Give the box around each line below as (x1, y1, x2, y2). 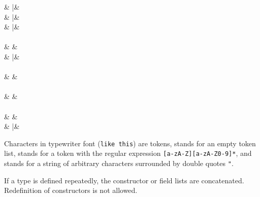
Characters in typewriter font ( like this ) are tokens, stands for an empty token (4, 138, 256, 148)
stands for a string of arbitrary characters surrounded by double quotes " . (4, 158, 234, 169)
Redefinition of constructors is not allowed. (4, 185, 138, 195)
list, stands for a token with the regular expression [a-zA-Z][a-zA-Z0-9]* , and (4, 148, 252, 158)
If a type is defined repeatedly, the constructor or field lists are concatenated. (4, 175, 244, 185)
